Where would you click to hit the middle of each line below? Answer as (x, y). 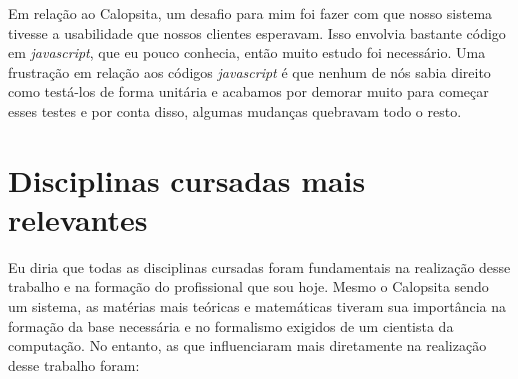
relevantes (78, 218)
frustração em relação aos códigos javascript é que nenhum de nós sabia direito (249, 71)
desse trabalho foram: (74, 364)
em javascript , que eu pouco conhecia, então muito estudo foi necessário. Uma (247, 52)
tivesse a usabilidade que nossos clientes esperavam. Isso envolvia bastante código (257, 32)
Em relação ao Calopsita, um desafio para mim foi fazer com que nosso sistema (250, 13)
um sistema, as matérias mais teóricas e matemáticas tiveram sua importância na (257, 306)
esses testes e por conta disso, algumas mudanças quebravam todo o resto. (235, 110)
